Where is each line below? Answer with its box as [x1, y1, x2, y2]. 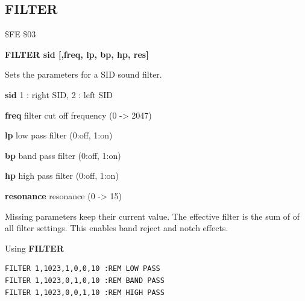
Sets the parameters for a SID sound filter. [5, 68, 162, 81]
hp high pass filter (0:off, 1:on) [5, 169, 119, 182]
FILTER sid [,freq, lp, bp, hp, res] [5, 48, 149, 60]
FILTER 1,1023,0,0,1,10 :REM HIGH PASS [5, 288, 165, 297]
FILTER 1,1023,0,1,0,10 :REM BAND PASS [5, 276, 165, 285]
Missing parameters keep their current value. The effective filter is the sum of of [5, 209, 300, 222]
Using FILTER [5, 241, 64, 254]
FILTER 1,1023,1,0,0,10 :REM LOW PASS [5, 264, 160, 273]
